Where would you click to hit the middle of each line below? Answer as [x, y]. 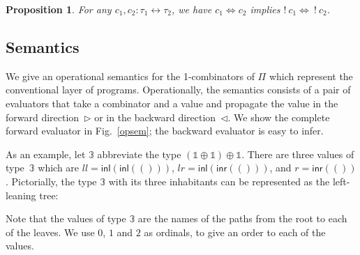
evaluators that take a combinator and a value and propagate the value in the [172, 103]
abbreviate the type [139, 154]
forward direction [43, 117]
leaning [21, 195]
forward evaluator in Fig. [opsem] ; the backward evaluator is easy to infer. [165, 131]
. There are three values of [298, 154]
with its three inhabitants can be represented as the [219, 181]
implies [265, 9]
